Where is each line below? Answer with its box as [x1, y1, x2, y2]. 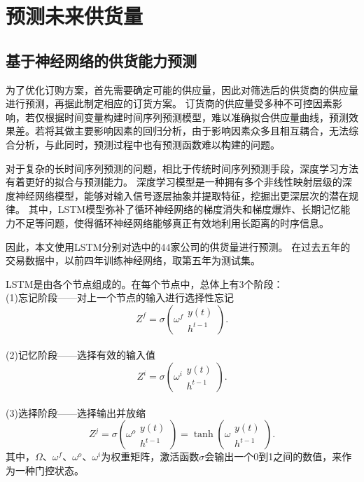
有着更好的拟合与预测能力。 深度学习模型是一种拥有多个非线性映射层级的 [6, 174, 342, 189]
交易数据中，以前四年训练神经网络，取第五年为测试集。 [6, 253, 260, 268]
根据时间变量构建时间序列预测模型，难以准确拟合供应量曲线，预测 [44, 109, 349, 124]
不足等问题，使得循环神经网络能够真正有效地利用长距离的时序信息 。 [15, 215, 329, 230]
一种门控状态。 [15, 462, 84, 477]
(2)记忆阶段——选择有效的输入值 [6, 347, 155, 362]
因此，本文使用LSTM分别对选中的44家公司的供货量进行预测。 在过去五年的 [6, 239, 351, 254]
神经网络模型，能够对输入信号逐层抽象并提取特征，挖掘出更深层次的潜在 [15, 188, 349, 202]
